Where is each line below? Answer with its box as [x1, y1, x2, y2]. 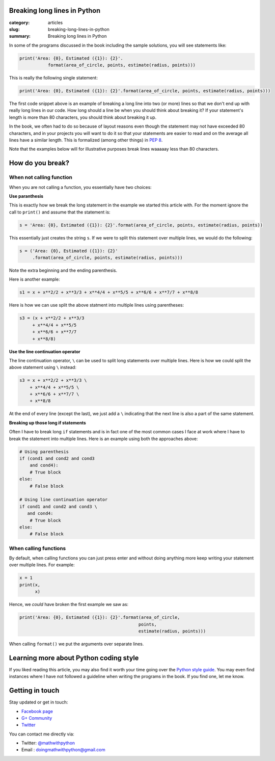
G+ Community [21, 715, 53, 721]
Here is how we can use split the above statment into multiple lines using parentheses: [9, 302, 184, 308]
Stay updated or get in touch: [9, 699, 68, 705]
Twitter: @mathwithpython [21, 740, 75, 746]
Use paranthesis [9, 193, 44, 199]
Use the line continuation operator [9, 348, 81, 354]
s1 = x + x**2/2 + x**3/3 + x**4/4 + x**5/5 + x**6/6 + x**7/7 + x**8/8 [19, 289, 198, 295]
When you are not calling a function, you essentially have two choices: [9, 184, 152, 190]
